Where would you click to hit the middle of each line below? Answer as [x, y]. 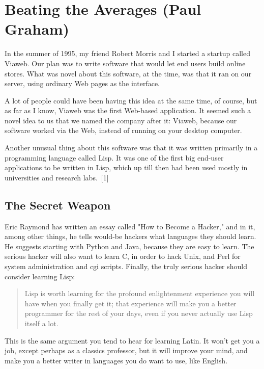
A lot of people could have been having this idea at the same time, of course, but [131, 100]
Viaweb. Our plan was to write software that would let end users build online [125, 63]
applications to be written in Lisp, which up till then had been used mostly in [126, 167]
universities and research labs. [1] [57, 177]
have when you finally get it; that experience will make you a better [130, 303]
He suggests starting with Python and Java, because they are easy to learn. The [129, 246]
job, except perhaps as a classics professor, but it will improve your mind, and [126, 350]
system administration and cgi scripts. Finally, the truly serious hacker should [126, 266]
